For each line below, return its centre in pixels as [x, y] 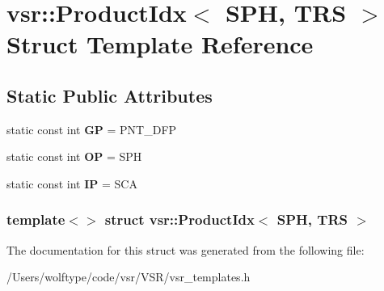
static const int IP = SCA [72, 183]
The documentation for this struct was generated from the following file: [186, 249]
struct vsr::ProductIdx [179, 219]
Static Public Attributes [110, 95]
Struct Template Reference [160, 44]
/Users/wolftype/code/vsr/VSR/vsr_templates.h [129, 277]
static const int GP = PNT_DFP [92, 129]
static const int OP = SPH [74, 156]
